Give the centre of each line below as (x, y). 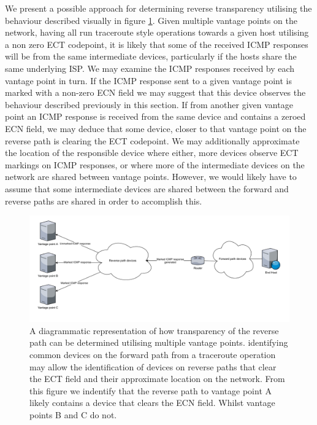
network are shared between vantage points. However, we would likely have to (151, 177)
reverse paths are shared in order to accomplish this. (104, 201)
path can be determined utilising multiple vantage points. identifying (159, 342)
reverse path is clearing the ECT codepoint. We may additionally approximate (152, 140)
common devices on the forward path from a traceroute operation (153, 354)
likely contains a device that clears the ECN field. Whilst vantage (152, 403)
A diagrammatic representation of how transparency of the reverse (154, 330)
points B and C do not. (73, 414)
